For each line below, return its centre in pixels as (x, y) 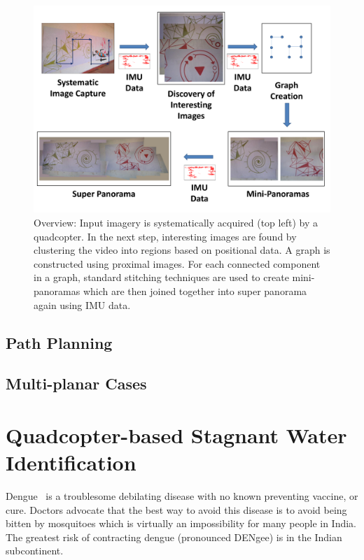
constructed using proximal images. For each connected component (177, 263)
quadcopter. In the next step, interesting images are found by (165, 236)
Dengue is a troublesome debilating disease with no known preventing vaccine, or (182, 496)
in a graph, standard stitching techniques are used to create (161, 277)
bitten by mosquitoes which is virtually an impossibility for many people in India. (181, 523)
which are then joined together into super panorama (195, 291)
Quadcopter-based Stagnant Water (176, 435)
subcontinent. (35, 551)
